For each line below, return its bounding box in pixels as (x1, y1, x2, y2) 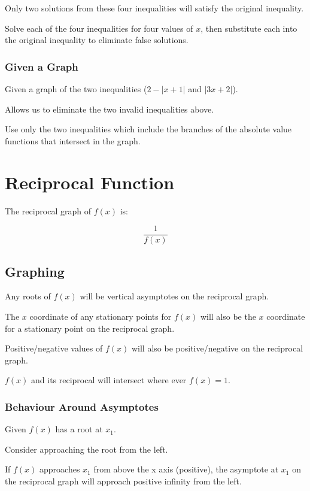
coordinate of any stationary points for (29, 310, 172, 322)
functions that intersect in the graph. (5, 134, 141, 147)
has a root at (55, 423, 103, 435)
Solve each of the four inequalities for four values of (5, 22, 193, 34)
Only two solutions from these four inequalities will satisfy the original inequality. (5, 2, 304, 14)
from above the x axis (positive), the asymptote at (93, 463, 279, 475)
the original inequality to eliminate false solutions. (5, 34, 189, 46)
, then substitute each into (200, 22, 297, 34)
